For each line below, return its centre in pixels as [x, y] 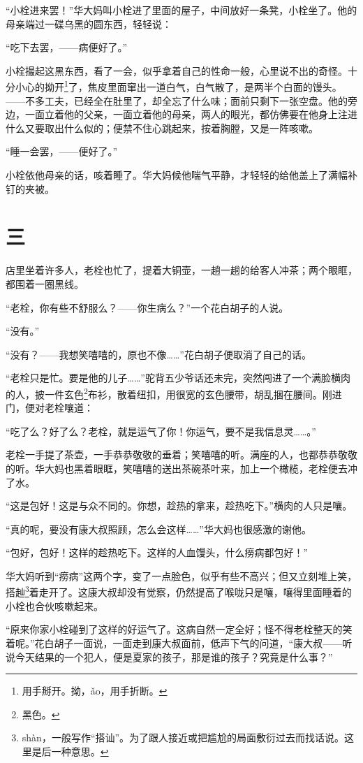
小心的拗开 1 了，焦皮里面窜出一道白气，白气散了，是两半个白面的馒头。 [178, 86]
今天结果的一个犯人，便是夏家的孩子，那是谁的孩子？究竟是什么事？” [174, 656]
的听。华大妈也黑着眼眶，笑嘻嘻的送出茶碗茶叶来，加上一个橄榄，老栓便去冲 [181, 468]
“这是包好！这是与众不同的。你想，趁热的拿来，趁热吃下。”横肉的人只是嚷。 [179, 506]
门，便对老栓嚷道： [50, 408]
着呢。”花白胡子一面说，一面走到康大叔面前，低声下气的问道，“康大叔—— [174, 642]
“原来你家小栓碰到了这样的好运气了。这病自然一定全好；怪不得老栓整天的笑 [179, 629]
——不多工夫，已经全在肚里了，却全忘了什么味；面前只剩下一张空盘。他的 [177, 100]
